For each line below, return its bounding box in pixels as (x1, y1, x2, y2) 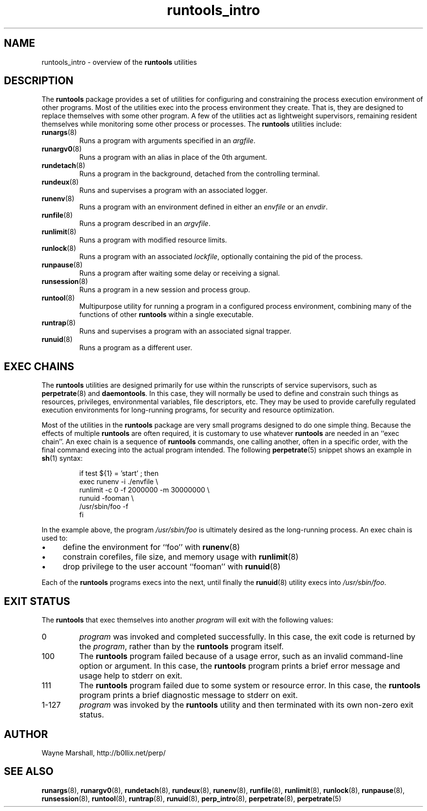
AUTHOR (4, 728, 48, 740)
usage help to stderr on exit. (79, 671, 182, 681)
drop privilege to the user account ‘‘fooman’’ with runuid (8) (62, 562, 281, 572)
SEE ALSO (4, 765, 54, 778)
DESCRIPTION (4, 75, 74, 87)
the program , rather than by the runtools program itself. (79, 641, 284, 652)
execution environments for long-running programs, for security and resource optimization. (41, 406, 334, 415)
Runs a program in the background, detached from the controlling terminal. (79, 170, 320, 178)
